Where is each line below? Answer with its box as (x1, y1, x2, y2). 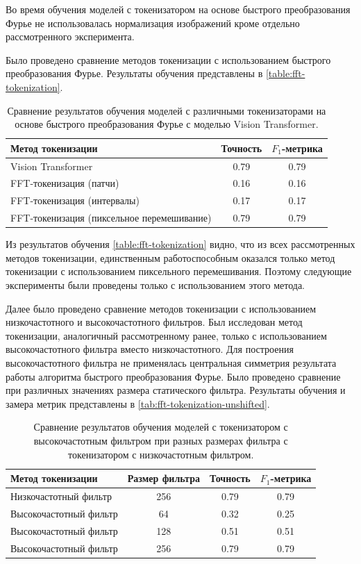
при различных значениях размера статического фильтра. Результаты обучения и (6, 383, 346, 397)
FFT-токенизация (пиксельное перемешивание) (10, 210, 212, 225)
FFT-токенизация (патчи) (10, 176, 119, 190)
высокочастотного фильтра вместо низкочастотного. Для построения (6, 342, 294, 356)
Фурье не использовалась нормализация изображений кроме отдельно (6, 15, 300, 30)
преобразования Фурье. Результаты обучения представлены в (6, 66, 263, 81)
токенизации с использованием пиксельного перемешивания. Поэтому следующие (6, 264, 352, 279)
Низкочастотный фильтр (10, 488, 112, 503)
